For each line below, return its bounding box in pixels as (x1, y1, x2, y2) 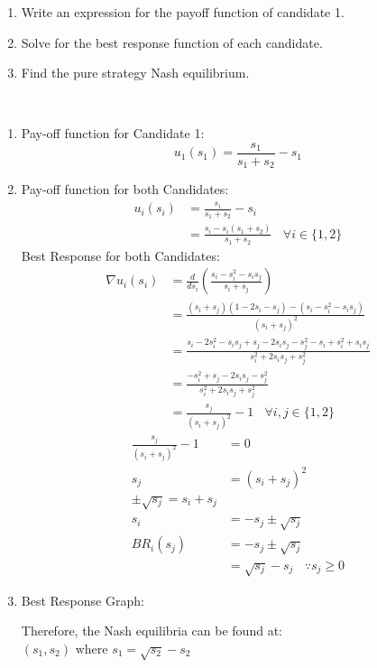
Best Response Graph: (21, 590, 144, 609)
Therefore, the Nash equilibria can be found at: (21, 621, 282, 640)
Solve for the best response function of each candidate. (21, 32, 323, 51)
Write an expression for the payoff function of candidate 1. (21, 3, 345, 21)
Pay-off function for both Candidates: (21, 180, 229, 199)
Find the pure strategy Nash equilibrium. (21, 63, 250, 82)
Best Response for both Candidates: (21, 246, 220, 264)
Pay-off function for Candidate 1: (21, 124, 205, 143)
